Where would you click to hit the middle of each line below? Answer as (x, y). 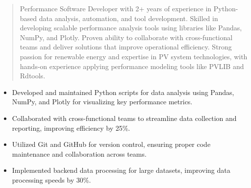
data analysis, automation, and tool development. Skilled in (128, 18)
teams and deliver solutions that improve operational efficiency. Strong (126, 47)
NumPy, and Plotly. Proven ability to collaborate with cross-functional (126, 37)
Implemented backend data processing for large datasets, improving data (121, 170)
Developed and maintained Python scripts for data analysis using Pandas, (123, 92)
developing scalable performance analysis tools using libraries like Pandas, (131, 28)
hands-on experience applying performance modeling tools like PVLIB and (132, 66)
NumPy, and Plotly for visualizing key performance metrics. (102, 102)
